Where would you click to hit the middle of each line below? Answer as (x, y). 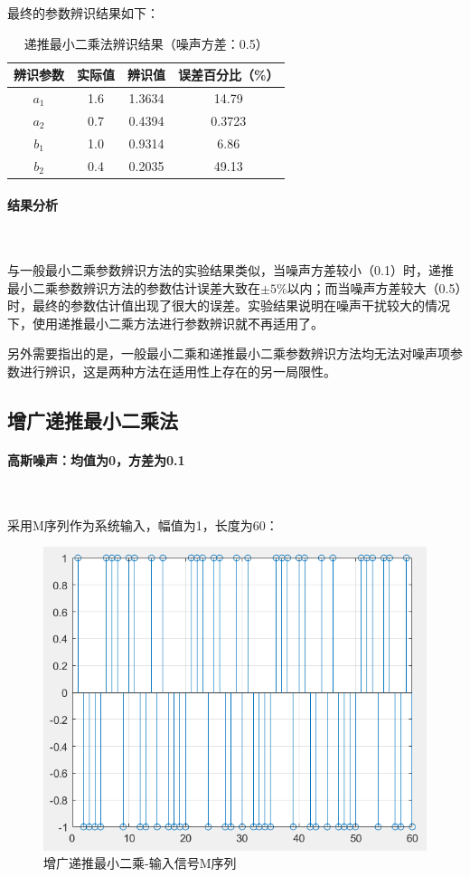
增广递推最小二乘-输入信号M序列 (140, 863)
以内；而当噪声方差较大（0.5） (374, 287)
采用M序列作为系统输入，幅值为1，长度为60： (143, 524)
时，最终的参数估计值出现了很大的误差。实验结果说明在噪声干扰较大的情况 (229, 305)
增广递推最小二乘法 (93, 420)
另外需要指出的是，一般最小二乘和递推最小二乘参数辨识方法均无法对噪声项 (229, 353)
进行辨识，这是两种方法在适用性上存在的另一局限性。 (178, 372)
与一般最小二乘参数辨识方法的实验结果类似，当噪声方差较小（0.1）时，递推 (230, 270)
